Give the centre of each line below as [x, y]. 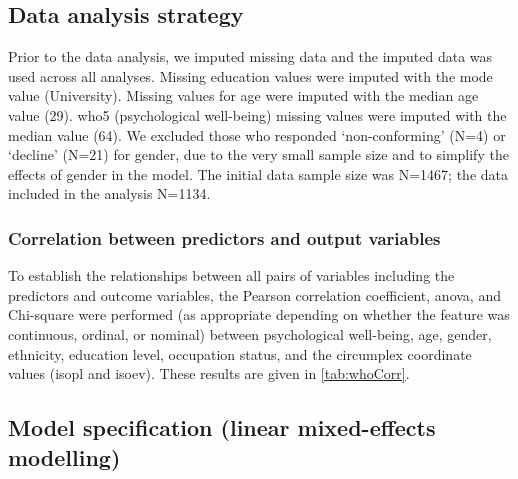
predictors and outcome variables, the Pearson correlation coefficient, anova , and [254, 294]
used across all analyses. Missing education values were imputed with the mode [250, 75]
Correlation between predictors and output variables [224, 237]
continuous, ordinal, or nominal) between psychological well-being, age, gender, [250, 333]
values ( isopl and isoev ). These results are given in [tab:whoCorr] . [209, 373]
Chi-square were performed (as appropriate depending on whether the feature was [259, 314]
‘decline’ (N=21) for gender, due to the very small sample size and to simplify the [258, 154]
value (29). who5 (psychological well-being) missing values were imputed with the [257, 114]
